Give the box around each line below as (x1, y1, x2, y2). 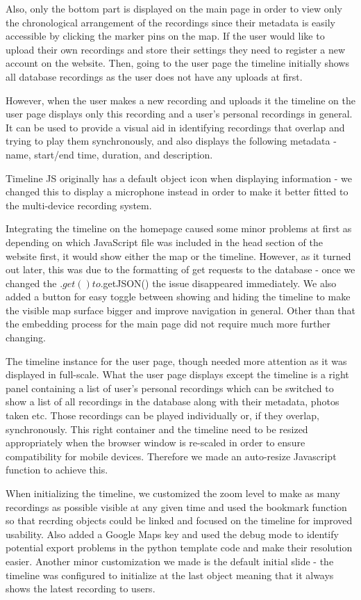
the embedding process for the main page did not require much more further (6, 316, 330, 331)
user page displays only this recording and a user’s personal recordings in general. (6, 106, 353, 121)
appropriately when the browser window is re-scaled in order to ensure (6, 435, 305, 450)
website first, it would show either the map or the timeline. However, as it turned (6, 248, 351, 263)
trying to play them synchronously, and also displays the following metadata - (6, 133, 337, 148)
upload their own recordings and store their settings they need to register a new (6, 42, 346, 56)
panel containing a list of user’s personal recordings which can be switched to (6, 380, 334, 395)
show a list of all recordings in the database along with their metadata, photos (6, 394, 339, 409)
